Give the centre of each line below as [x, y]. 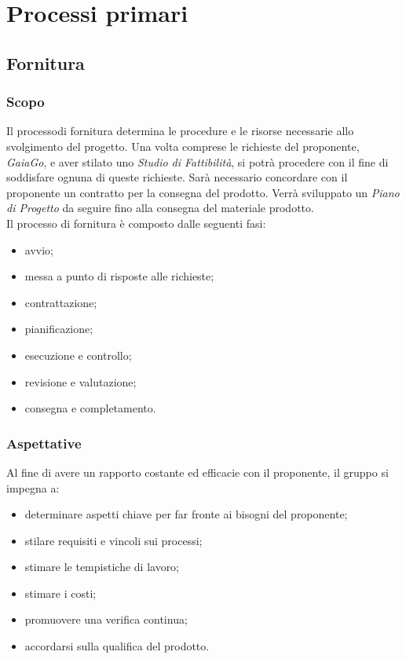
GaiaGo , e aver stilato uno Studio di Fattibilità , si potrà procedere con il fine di [198, 161]
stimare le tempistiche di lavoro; [102, 567]
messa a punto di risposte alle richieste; [119, 276]
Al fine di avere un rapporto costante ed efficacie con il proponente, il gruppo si [198, 472]
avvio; [39, 249]
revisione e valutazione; [80, 381]
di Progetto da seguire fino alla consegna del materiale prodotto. [160, 208]
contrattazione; [61, 302]
